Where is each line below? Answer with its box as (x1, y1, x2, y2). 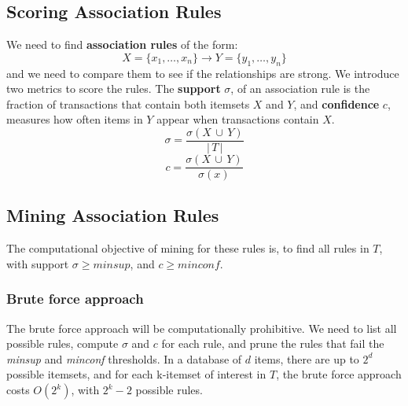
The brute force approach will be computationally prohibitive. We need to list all (6, 319, 397, 336)
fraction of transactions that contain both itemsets (6, 95, 250, 112)
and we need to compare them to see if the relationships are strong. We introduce (6, 65, 399, 81)
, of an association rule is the (230, 80, 370, 97)
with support (6, 255, 69, 271)
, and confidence (293, 95, 380, 112)
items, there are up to (254, 350, 359, 367)
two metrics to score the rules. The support (6, 80, 221, 97)
